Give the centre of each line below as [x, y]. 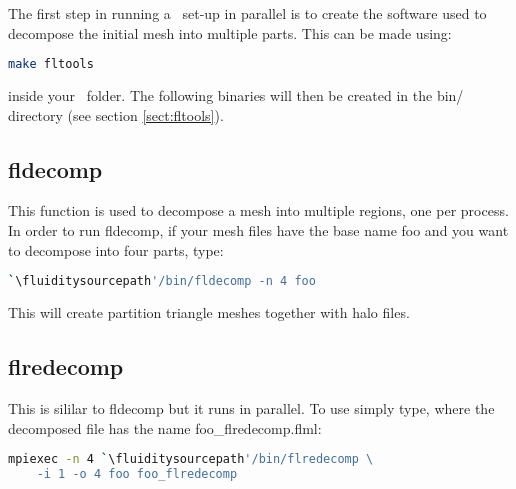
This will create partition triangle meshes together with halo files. [209, 312]
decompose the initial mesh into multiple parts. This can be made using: [230, 32]
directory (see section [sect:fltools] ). [116, 114]
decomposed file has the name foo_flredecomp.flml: [165, 427]
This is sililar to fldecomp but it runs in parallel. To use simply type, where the [251, 407]
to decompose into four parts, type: [116, 249]
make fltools [51, 64]
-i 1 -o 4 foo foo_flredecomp [137, 473]
